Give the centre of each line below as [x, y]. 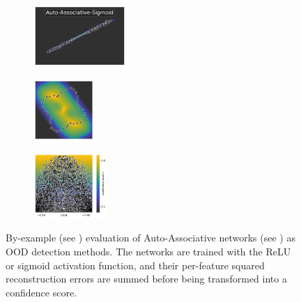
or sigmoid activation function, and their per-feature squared [135, 265]
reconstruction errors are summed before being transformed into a [146, 279]
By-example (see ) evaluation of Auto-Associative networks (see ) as [150, 238]
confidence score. [41, 292]
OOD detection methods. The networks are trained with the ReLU [148, 251]
